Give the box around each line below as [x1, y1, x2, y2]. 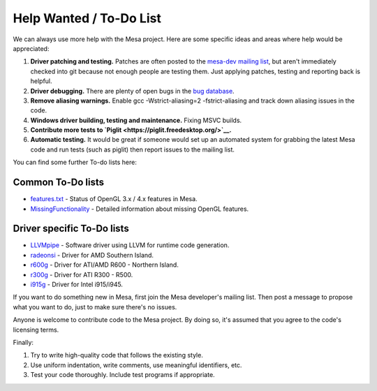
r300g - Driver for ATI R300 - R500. [30, 270, 133, 279]
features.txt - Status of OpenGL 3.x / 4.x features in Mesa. [30, 195, 198, 203]
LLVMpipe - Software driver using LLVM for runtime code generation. [30, 241, 230, 249]
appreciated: [13, 44, 50, 52]
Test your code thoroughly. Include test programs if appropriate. [30, 371, 216, 379]
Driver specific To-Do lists [13, 223, 129, 235]
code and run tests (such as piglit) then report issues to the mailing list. [30, 145, 235, 154]
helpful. [30, 77, 52, 85]
